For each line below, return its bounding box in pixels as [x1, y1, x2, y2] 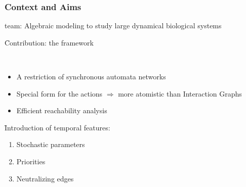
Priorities [16, 156, 46, 166]
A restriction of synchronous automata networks [16, 71, 166, 81]
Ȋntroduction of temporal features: [5, 122, 110, 132]
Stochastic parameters [16, 139, 85, 150]
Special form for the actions [16, 88, 103, 99]
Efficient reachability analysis [16, 105, 107, 116]
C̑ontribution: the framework [5, 37, 94, 48]
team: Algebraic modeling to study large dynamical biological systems [5, 20, 222, 31]
